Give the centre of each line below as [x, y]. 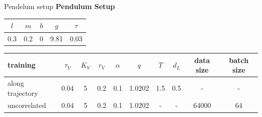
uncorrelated [27, 105]
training [22, 65]
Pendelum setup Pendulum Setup [59, 6]
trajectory [23, 93]
